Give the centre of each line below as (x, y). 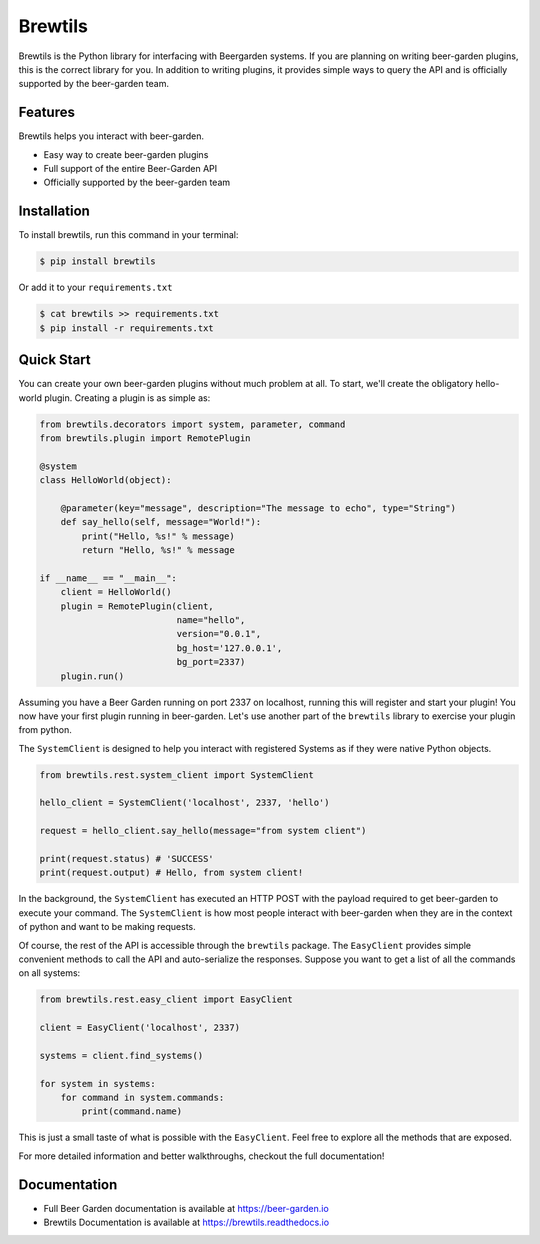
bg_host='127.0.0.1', (229, 648)
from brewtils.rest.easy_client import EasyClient (166, 999)
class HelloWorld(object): (105, 480)
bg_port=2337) (211, 662)
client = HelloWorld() (116, 592)
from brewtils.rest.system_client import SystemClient (176, 774)
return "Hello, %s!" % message (158, 550)
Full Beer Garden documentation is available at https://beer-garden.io (186, 1208)
